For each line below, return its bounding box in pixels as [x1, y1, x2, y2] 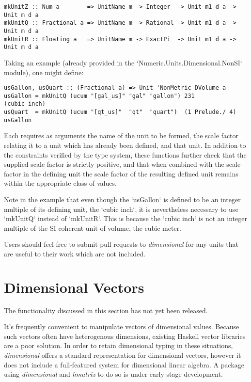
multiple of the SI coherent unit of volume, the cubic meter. [4, 223, 182, 233]
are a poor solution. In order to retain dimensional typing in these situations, [4, 340, 233, 350]
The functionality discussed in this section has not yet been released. [4, 305, 208, 315]
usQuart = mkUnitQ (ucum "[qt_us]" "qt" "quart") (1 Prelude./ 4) [4, 109, 236, 116]
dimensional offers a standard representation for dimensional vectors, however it [4, 350, 241, 360]
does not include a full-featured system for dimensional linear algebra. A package [4, 359, 244, 369]
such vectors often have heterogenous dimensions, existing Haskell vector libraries [4, 331, 246, 341]
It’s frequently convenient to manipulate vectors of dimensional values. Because [4, 321, 239, 332]
